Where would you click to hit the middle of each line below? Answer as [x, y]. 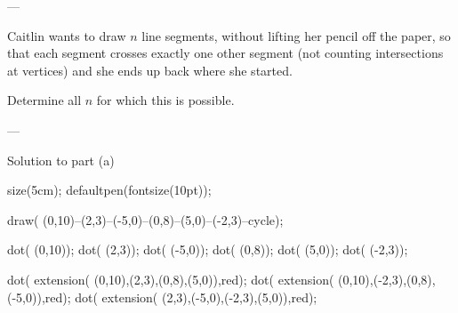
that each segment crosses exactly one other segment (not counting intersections [225, 53]
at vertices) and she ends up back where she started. [150, 70]
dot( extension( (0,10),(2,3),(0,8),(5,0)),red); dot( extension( [171, 279]
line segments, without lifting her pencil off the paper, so [296, 35]
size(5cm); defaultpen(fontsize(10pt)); [109, 190]
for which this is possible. [165, 100]
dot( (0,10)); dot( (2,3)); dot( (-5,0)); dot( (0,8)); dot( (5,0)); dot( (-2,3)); [208, 249]
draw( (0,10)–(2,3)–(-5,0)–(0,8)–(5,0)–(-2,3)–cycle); [145, 219]
